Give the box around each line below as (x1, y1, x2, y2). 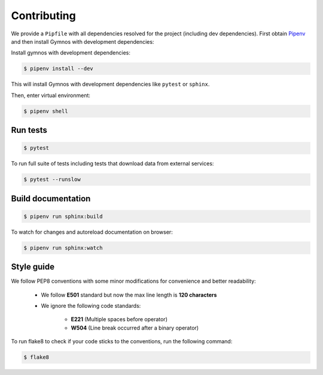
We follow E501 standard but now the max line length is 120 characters (41, 291, 217, 298)
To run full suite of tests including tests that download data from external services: (11, 160, 214, 167)
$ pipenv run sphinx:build (23, 213, 103, 220)
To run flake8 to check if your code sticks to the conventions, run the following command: (11, 338, 233, 345)
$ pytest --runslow (23, 176, 81, 183)
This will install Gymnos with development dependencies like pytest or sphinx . (11, 81, 210, 88)
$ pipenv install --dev (23, 65, 94, 72)
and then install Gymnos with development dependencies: (11, 38, 154, 45)
